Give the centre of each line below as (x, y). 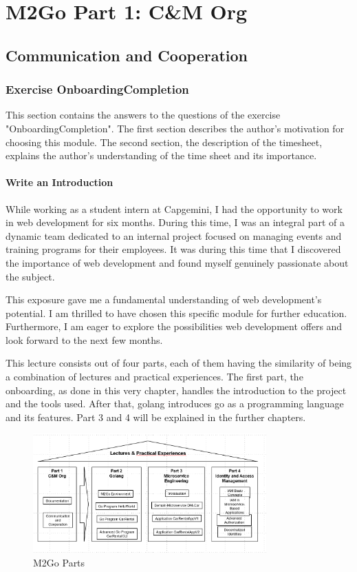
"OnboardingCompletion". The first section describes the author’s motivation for (175, 128)
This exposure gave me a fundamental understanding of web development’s (164, 299)
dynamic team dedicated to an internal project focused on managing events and (174, 235)
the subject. (30, 276)
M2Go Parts (59, 562)
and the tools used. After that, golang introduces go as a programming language (175, 404)
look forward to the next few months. (84, 339)
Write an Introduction (60, 182)
